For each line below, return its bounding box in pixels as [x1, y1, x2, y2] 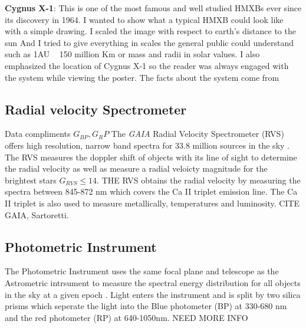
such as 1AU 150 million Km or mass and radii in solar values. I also [5, 48, 260, 60]
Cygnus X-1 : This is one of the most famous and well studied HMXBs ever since [5, 2, 302, 14]
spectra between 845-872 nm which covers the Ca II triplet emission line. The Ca [5, 185, 298, 198]
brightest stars [5, 173, 57, 186]
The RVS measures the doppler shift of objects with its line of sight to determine [5, 150, 297, 163]
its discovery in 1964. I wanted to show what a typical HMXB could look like [5, 13, 284, 25]
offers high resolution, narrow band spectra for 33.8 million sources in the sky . [5, 139, 289, 151]
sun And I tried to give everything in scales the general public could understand [5, 36, 294, 48]
